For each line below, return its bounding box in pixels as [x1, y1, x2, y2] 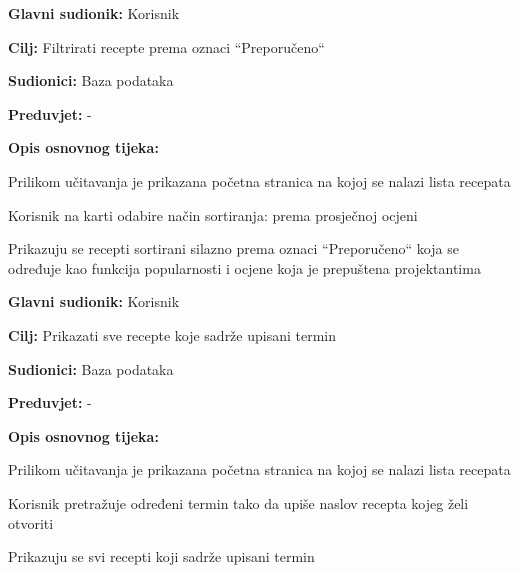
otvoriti [8, 512, 54, 533]
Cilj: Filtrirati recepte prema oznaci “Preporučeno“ [8, 36, 325, 57]
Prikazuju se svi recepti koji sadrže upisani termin [8, 546, 315, 567]
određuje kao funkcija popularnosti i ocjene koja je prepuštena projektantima [8, 257, 481, 278]
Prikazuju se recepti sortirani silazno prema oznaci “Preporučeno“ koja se [8, 238, 459, 259]
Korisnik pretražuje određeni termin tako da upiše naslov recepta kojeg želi [8, 492, 469, 513]
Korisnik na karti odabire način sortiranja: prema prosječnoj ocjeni [8, 204, 418, 225]
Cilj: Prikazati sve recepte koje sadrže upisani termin [8, 324, 337, 345]
